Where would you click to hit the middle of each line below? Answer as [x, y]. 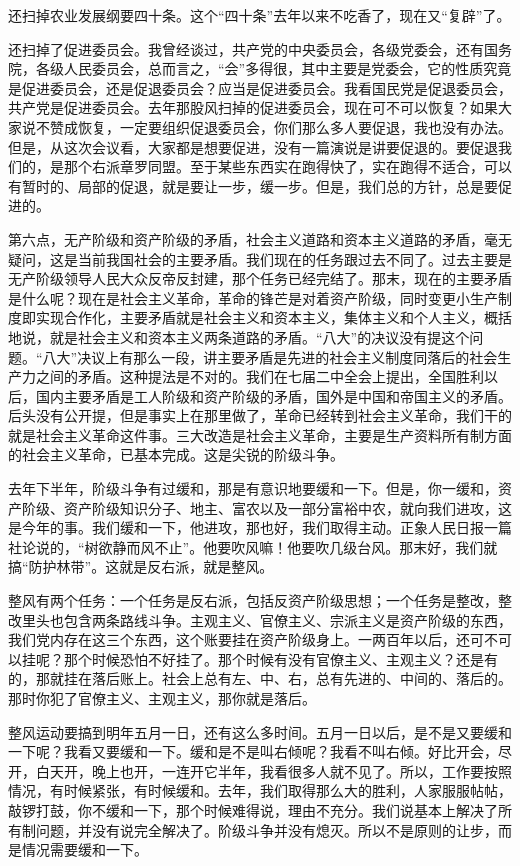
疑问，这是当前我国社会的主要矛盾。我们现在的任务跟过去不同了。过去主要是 [260, 258]
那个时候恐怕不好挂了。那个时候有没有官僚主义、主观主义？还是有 [280, 658]
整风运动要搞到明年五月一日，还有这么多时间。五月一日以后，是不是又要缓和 [260, 731]
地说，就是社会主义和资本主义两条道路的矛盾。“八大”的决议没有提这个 [239, 336]
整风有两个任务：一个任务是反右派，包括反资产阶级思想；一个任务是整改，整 [260, 600]
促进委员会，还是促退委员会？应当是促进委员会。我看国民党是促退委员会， [266, 87]
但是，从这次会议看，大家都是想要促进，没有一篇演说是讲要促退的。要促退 [253, 146]
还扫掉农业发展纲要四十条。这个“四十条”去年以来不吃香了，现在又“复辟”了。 [259, 15]
